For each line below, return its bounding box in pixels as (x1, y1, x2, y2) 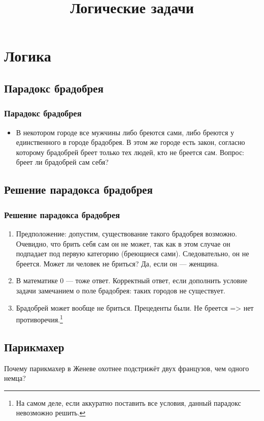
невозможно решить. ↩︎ (16, 407, 86, 418)
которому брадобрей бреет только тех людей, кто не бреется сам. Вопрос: (16, 146, 245, 157)
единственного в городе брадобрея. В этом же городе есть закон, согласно (16, 137, 245, 147)
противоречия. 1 (16, 313, 63, 324)
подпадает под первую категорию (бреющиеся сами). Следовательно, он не (16, 248, 249, 259)
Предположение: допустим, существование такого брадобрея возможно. (16, 228, 237, 238)
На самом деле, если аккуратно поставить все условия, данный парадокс (16, 397, 241, 408)
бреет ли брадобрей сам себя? (16, 157, 109, 167)
